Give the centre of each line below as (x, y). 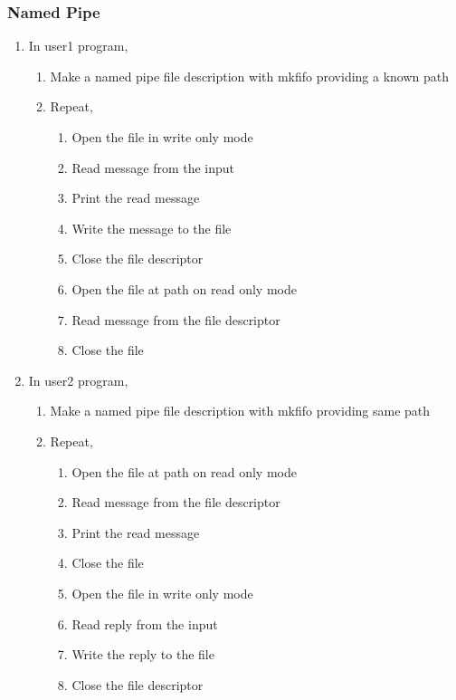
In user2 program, (78, 380)
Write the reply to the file (143, 654)
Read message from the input (153, 167)
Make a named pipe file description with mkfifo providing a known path (250, 76)
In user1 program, (78, 46)
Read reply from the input (145, 623)
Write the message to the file (152, 228)
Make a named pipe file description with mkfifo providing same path (240, 411)
